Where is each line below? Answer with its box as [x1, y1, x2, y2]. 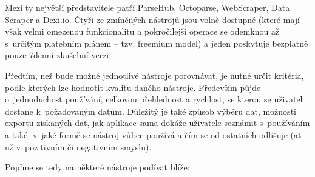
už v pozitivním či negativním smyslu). [5, 140, 152, 153]
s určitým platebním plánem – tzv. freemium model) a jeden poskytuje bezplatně [5, 36, 308, 49]
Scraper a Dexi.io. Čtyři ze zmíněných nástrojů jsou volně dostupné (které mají [5, 13, 300, 25]
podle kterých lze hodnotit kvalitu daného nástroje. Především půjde [5, 81, 261, 93]
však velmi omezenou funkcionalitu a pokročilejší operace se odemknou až [5, 25, 280, 38]
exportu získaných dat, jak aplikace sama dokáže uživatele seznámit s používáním [5, 116, 310, 129]
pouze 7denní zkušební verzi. [5, 48, 112, 61]
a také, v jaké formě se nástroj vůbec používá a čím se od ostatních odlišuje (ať [5, 128, 302, 141]
